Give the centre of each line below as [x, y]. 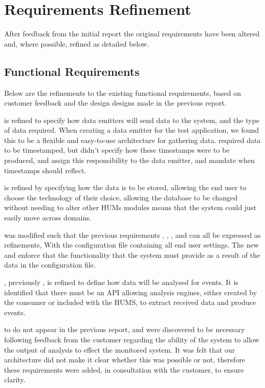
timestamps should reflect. [45, 170]
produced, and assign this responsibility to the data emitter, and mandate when [129, 160]
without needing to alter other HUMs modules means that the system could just [130, 207]
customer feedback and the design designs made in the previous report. [115, 103]
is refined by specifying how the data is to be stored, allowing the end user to [125, 187]
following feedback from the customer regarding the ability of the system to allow [132, 339]
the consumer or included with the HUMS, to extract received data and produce [130, 302]
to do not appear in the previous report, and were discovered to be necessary [125, 329]
